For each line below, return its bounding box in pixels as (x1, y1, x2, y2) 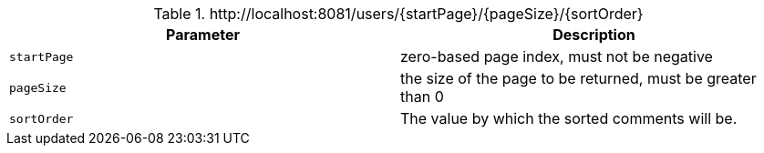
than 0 (400, 87, 444, 106)
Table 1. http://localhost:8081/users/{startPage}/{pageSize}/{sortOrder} (153, 5, 644, 23)
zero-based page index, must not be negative (400, 47, 713, 66)
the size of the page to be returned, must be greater (400, 69, 757, 87)
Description (552, 25, 635, 44)
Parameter (166, 25, 240, 44)
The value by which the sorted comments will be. (400, 109, 738, 127)
